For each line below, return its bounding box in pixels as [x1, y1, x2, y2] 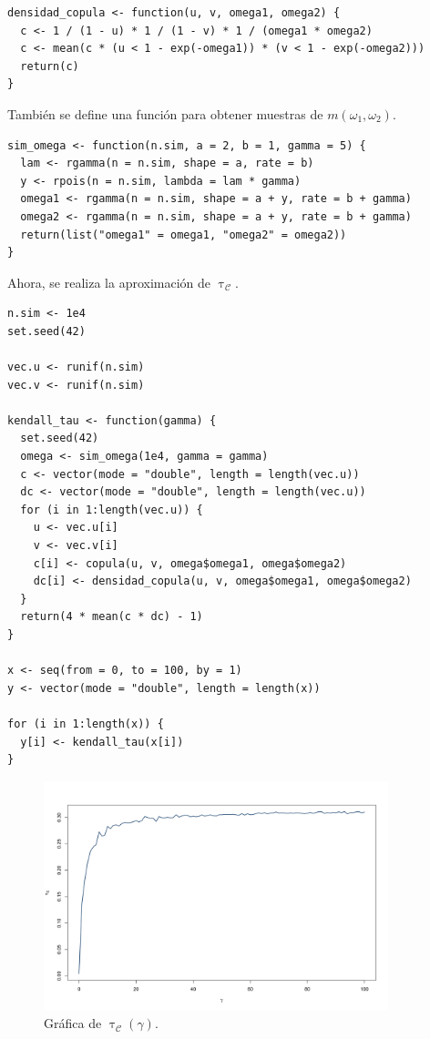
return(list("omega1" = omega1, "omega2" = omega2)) [20, 228, 347, 241]
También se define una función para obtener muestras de [7, 104, 323, 123]
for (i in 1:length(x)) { [7, 717, 164, 730]
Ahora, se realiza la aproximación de [7, 272, 211, 291]
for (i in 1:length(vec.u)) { [20, 503, 203, 516]
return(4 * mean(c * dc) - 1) [20, 610, 203, 624]
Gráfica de [44, 1014, 102, 1033]
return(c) [20, 59, 79, 73]
